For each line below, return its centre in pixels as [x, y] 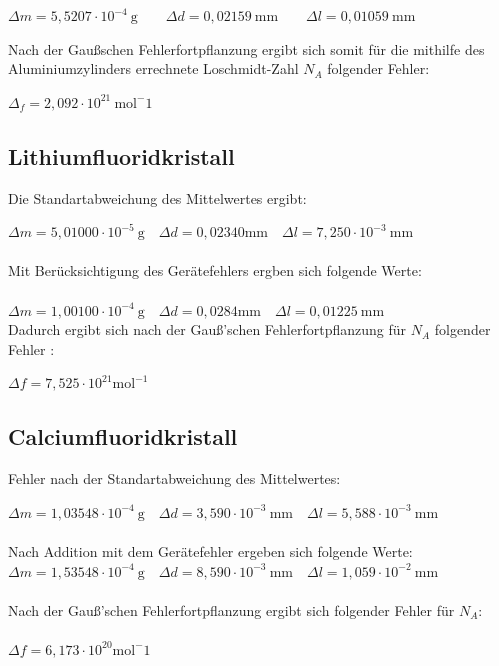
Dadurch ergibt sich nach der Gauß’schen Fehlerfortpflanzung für [207, 329]
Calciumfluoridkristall [123, 436]
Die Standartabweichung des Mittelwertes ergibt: [157, 197]
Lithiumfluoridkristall [121, 155]
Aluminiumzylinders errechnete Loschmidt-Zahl [153, 68]
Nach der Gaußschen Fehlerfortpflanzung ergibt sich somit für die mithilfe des [246, 48]
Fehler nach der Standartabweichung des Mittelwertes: [174, 478]
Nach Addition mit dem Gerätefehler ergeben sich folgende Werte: [210, 550]
